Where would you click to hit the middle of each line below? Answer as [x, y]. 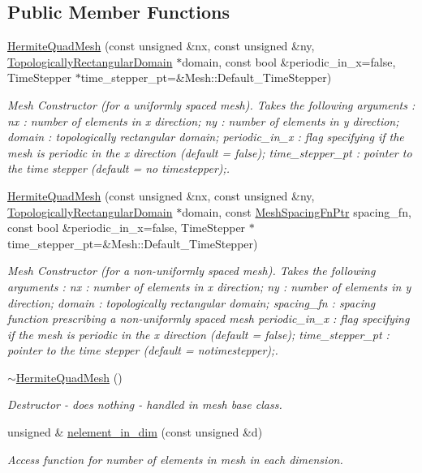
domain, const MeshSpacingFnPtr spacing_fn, [297, 211]
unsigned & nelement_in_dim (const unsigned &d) [135, 432]
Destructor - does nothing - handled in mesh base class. [145, 404]
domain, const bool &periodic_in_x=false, [289, 61]
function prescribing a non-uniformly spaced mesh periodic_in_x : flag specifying [209, 318]
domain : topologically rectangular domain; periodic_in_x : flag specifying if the [206, 137]
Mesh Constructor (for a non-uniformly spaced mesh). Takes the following [192, 271]
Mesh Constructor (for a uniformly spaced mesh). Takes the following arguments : [211, 104]
